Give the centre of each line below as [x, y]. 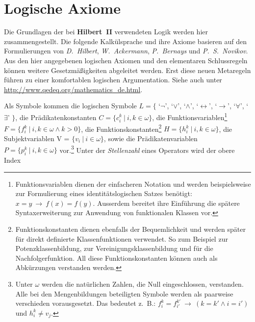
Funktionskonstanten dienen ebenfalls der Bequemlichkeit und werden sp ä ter [130, 229]
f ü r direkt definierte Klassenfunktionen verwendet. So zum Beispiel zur [122, 238]
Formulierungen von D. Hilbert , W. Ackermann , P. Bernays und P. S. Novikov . [126, 51]
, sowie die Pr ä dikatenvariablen [151, 138]
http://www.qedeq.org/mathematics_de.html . [73, 89]
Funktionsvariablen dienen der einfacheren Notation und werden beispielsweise [133, 184]
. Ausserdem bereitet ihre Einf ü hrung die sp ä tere [166, 203]
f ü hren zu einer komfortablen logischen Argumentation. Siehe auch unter [113, 80]
